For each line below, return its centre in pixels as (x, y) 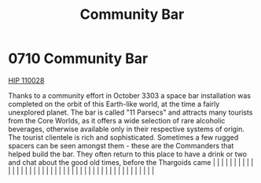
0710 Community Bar (78, 59)
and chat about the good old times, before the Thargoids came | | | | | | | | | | (131, 162)
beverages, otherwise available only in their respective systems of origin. (127, 129)
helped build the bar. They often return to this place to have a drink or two (128, 154)
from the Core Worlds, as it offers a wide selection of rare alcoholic (117, 120)
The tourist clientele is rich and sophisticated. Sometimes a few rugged (123, 137)
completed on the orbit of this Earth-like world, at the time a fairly (114, 104)
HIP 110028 (26, 80)
